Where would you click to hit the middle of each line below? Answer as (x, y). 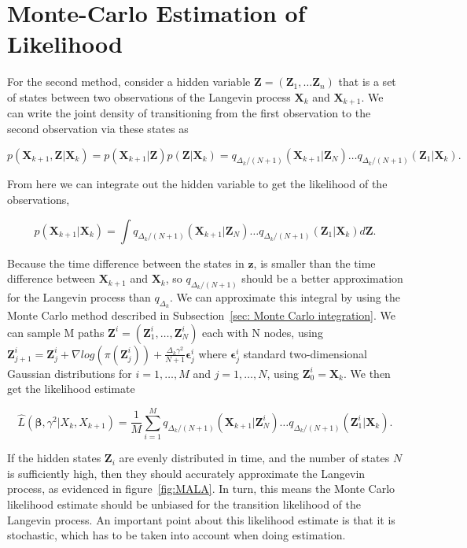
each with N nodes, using (263, 332)
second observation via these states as (98, 128)
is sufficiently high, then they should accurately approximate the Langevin (186, 473)
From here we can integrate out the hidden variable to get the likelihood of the (197, 184)
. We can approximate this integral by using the (285, 297)
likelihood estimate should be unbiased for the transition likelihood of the (184, 504)
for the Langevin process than (79, 297)
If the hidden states (54, 458)
